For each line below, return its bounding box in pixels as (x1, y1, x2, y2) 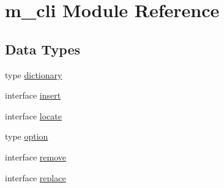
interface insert (5, 89, 61, 102)
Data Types (5, 39, 80, 58)
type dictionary (5, 68, 62, 81)
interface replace (5, 171, 66, 184)
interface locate (5, 109, 62, 122)
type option (5, 130, 48, 143)
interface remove (5, 150, 67, 163)
